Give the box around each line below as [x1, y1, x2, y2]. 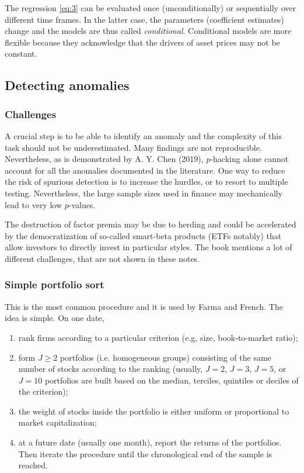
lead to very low [5, 198, 62, 210]
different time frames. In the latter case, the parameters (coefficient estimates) [5, 13, 284, 25]
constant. [5, 47, 37, 60]
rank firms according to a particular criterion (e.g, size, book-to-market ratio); [18, 331, 298, 343]
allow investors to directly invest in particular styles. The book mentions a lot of [5, 241, 292, 253]
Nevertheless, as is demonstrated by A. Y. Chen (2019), [5, 153, 204, 165]
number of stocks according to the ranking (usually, [18, 362, 203, 375]
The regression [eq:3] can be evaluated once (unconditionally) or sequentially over [5, 2, 296, 13]
